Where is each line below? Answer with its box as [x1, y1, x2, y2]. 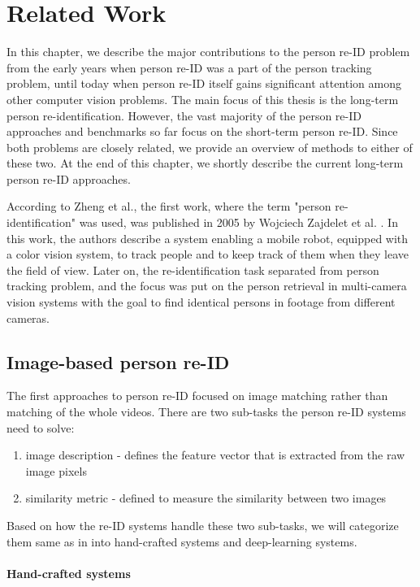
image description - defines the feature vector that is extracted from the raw [25, 446, 405, 463]
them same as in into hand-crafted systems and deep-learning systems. [6, 533, 357, 550]
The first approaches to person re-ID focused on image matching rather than [6, 387, 388, 404]
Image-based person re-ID [6, 349, 230, 374]
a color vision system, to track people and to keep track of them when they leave [6, 246, 409, 263]
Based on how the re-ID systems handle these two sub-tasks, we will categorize [6, 516, 399, 533]
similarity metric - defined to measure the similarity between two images [25, 489, 387, 507]
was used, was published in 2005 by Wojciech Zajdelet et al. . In [79, 214, 398, 231]
